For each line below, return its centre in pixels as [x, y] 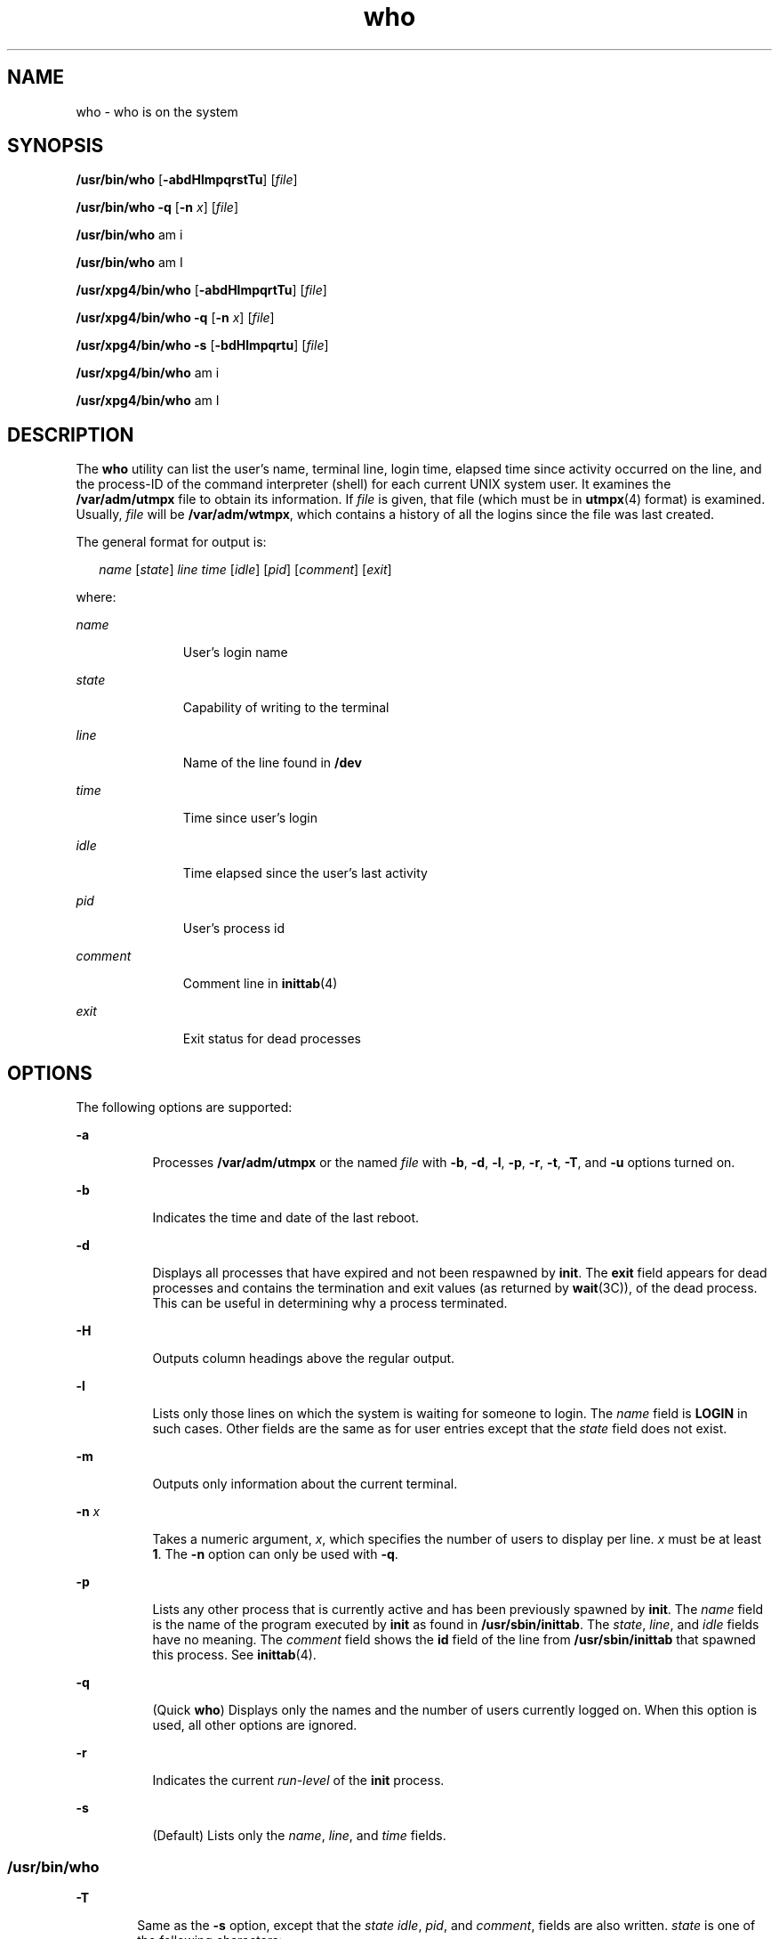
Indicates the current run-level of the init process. [298, 1781]
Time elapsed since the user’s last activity [305, 873]
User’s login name [235, 653]
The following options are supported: [184, 1107]
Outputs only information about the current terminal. [305, 1484]
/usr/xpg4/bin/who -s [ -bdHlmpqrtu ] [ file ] [202, 345]
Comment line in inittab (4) [260, 984]
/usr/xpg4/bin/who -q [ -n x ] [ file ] [175, 318]
